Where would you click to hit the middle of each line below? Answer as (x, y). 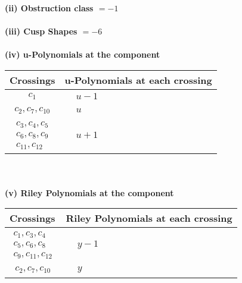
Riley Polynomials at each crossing (149, 218)
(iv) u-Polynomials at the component (83, 54)
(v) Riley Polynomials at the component (89, 192)
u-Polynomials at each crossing (138, 80)
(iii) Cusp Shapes (41, 31)
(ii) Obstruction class (49, 8)
